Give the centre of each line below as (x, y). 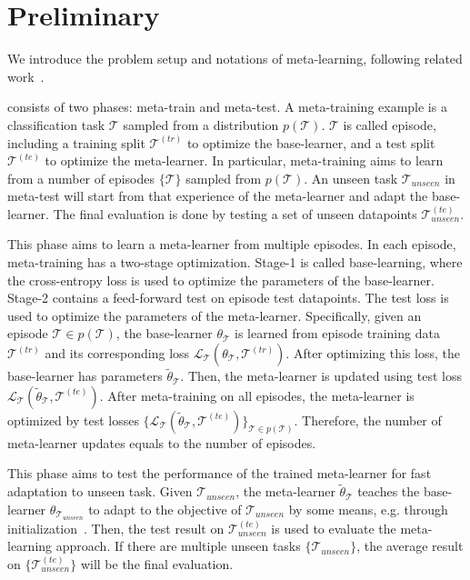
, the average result (410, 546)
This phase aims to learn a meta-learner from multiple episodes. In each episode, (232, 244)
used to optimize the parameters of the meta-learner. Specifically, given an (215, 315)
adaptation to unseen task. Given (100, 491)
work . (26, 76)
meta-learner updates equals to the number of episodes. (162, 442)
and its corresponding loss (117, 353)
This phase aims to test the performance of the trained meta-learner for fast (220, 473)
